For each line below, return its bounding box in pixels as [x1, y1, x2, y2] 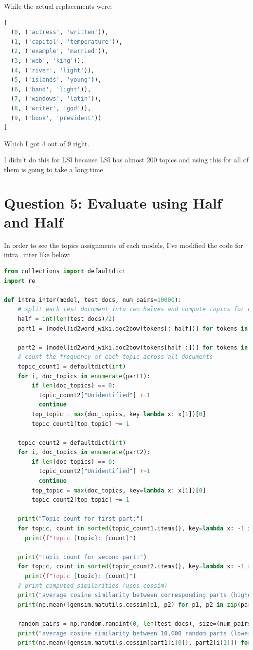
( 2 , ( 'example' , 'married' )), [11, 48, 108, 55]
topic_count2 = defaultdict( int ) [18, 439, 126, 446]
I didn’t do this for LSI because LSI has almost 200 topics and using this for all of [4, 155, 249, 165]
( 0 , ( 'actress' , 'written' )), [11, 29, 108, 36]
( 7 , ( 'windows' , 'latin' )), [11, 95, 102, 103]
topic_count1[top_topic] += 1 [32, 420, 129, 427]
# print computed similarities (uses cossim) [18, 582, 168, 589]
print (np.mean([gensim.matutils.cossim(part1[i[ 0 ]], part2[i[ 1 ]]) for [18, 639, 252, 647]
